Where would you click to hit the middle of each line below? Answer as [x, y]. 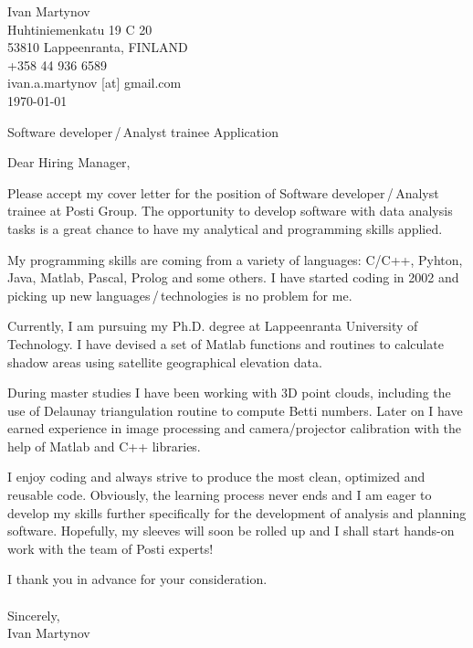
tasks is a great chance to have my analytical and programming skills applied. [225, 228]
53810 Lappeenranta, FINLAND [98, 47]
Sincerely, [34, 615]
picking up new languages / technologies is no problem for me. [180, 295]
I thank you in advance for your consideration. [137, 579]
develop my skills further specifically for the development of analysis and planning [237, 512]
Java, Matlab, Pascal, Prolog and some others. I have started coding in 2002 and [233, 277]
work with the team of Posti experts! [110, 548]
